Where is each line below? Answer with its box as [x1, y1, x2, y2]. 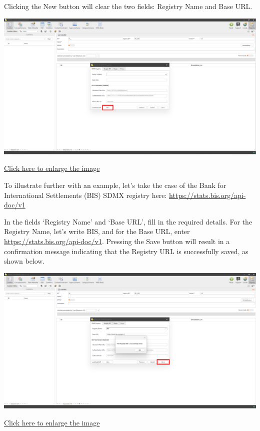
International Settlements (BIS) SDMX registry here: [4, 189, 167, 200]
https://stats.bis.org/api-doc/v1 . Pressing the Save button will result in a [4, 236, 230, 246]
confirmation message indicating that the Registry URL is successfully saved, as [4, 246, 248, 256]
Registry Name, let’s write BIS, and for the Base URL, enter [4, 226, 190, 237]
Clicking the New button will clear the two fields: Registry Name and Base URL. [4, 1, 252, 11]
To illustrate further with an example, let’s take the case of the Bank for [4, 179, 226, 190]
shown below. [4, 256, 45, 266]
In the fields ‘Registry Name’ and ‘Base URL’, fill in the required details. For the [4, 216, 252, 227]
